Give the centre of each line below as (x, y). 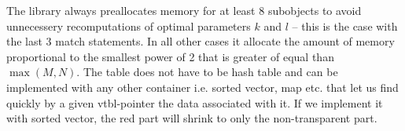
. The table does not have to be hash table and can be (207, 72)
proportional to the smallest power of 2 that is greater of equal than (170, 56)
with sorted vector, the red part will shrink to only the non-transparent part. (192, 118)
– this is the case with (345, 25)
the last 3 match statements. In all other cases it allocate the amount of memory (201, 41)
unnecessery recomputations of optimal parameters (129, 25)
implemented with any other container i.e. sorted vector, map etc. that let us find (202, 87)
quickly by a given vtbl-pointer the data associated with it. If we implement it (195, 102)
